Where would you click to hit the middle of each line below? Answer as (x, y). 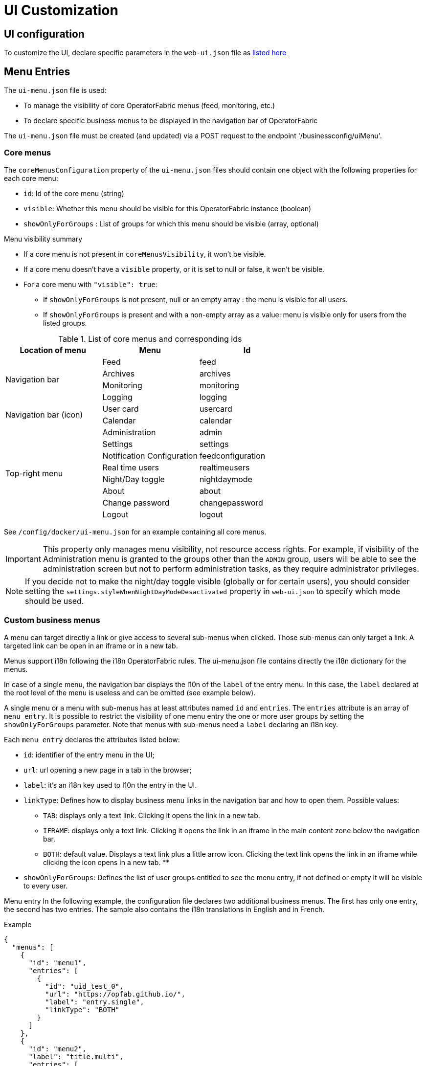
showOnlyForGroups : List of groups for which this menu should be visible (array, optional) (171, 223)
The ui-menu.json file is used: (55, 90)
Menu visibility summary (43, 239)
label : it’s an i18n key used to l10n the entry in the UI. (110, 785)
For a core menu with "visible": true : (90, 284)
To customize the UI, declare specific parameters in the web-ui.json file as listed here (145, 53)
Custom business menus (52, 620)
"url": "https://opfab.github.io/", (115, 994)
